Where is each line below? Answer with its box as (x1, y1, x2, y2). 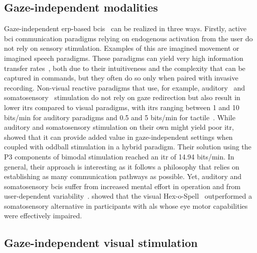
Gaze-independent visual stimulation (4, 235, 198, 250)
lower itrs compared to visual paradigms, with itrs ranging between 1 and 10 (4, 102, 239, 112)
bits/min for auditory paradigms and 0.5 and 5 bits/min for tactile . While (4, 112, 235, 122)
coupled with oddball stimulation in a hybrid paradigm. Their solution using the (4, 141, 251, 152)
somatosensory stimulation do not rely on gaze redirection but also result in (4, 92, 240, 103)
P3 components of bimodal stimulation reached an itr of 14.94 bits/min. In (4, 151, 234, 161)
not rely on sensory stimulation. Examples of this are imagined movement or (4, 43, 239, 53)
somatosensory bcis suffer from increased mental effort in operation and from (4, 181, 241, 191)
